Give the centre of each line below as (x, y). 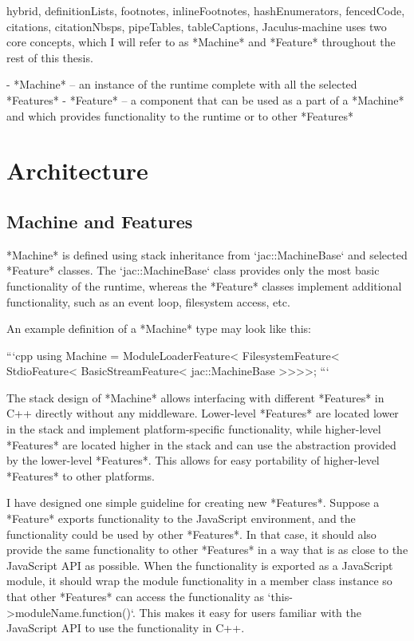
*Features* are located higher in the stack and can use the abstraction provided (201, 444)
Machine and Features (100, 221)
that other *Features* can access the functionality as (135, 597)
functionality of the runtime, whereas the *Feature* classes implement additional (204, 285)
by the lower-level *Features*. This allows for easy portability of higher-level (193, 460)
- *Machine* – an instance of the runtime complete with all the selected (182, 84)
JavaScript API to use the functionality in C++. (126, 628)
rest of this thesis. (50, 57)
